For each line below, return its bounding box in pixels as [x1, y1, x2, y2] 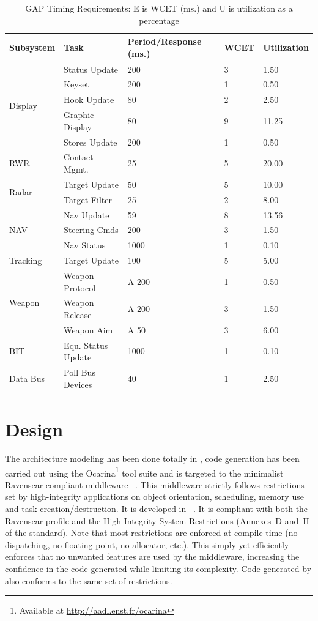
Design [5, 416, 64, 441]
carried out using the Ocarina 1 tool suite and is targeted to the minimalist [5, 464, 284, 479]
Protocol [64, 281, 96, 294]
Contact [64, 151, 94, 163]
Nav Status [64, 239, 106, 251]
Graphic [64, 108, 94, 121]
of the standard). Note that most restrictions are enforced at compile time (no [5, 526, 298, 539]
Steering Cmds [64, 223, 119, 236]
